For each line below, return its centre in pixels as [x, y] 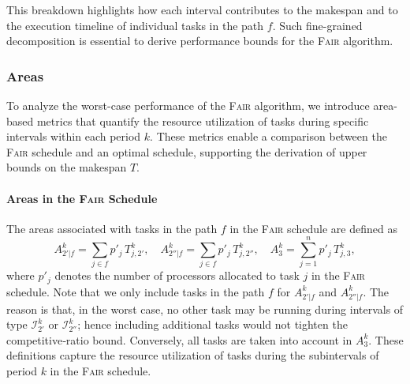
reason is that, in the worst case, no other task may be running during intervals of [205, 309]
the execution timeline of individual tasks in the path [135, 25]
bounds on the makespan [67, 167]
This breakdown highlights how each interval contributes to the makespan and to [202, 9]
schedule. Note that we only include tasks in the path [136, 291]
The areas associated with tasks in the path [112, 228]
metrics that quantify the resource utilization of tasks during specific [203, 120]
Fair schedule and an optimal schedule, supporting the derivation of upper [187, 151]
